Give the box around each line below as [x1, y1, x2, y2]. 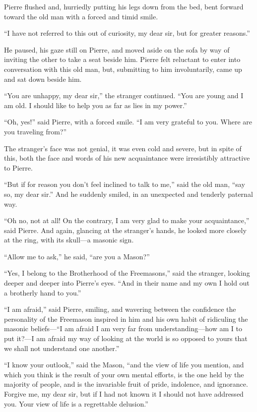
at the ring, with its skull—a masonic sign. [4, 235, 134, 245]
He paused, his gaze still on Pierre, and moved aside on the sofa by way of [4, 44, 230, 55]
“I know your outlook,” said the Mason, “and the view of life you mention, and [4, 359, 244, 370]
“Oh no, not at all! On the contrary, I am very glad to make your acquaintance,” [4, 215, 250, 226]
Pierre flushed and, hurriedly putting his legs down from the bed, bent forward [4, 1, 244, 11]
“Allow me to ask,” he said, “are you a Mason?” [4, 251, 150, 261]
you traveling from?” [4, 126, 67, 136]
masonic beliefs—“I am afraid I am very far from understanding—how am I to [4, 323, 242, 334]
